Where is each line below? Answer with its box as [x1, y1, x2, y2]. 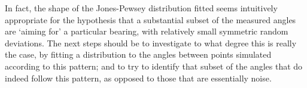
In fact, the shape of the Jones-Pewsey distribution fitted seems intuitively [5, 2, 278, 14]
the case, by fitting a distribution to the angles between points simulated [5, 48, 272, 61]
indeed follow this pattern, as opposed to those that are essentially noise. [5, 71, 272, 84]
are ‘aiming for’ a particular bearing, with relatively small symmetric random [5, 25, 288, 37]
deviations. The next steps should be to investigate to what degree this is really [5, 36, 297, 49]
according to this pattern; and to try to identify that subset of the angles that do [5, 59, 303, 72]
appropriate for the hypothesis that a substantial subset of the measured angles [5, 13, 296, 26]
